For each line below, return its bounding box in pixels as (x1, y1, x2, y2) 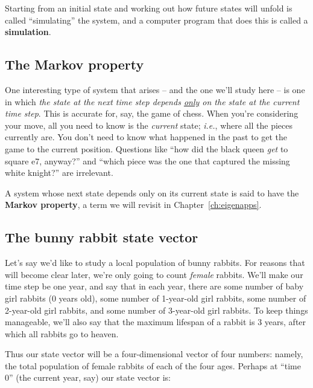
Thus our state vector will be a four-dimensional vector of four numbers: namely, (5, 348, 303, 360)
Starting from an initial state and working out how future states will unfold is (5, 2, 292, 14)
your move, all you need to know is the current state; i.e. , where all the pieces (5, 118, 293, 131)
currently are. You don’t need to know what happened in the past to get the (5, 131, 288, 143)
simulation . (5, 25, 51, 38)
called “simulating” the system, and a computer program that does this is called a (5, 13, 308, 26)
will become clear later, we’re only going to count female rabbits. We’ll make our (5, 268, 303, 280)
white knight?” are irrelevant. (5, 166, 113, 179)
